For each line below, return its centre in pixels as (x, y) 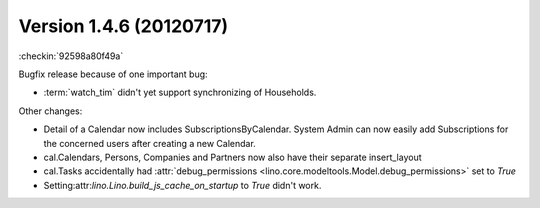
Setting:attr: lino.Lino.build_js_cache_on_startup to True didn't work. (182, 185)
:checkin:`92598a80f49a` (71, 56)
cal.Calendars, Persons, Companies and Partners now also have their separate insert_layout (232, 157)
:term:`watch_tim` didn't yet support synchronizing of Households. (180, 92)
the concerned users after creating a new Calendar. (150, 143)
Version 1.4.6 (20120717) (123, 26)
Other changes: (50, 111)
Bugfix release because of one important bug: (113, 74)
